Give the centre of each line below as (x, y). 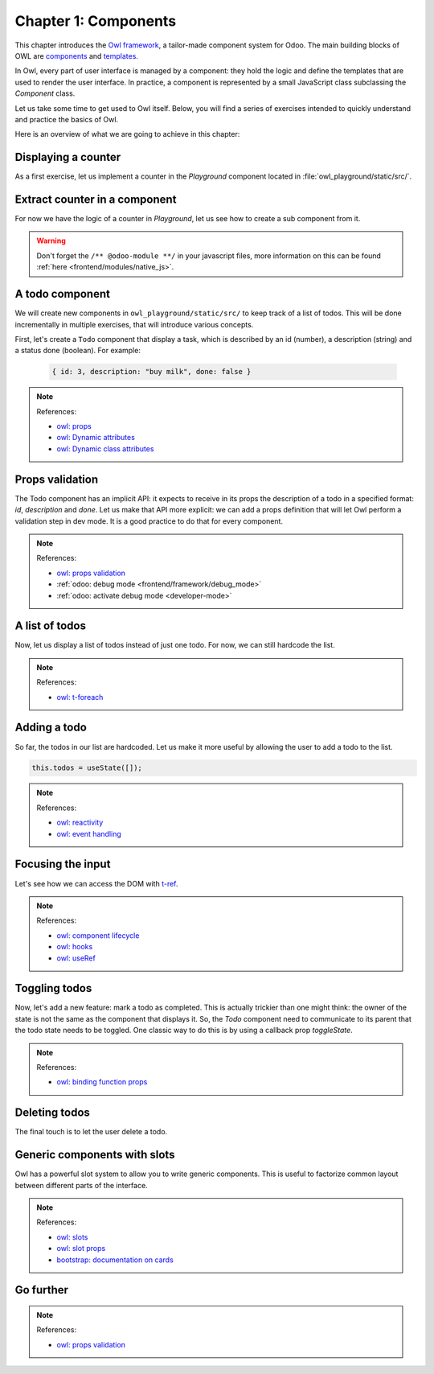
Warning (51, 241)
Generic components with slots (95, 1155)
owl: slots (72, 1237)
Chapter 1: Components (96, 21)
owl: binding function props (102, 1082)
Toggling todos (53, 988)
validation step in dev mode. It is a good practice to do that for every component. (149, 521)
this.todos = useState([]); (87, 768)
